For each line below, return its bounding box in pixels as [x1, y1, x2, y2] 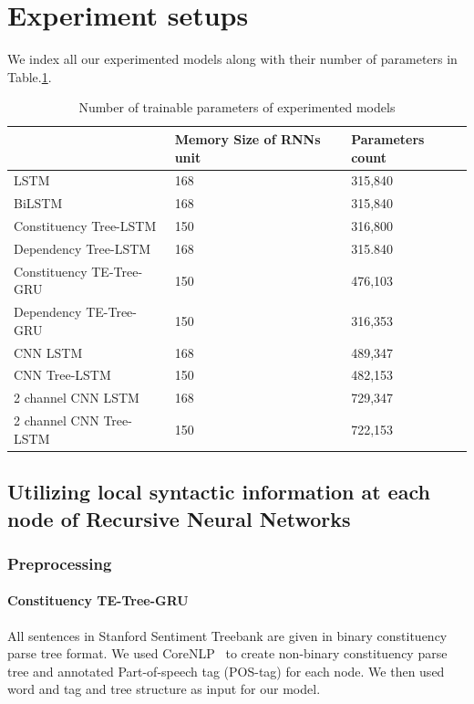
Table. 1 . [7, 67, 52, 86]
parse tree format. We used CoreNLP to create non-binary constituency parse [7, 644, 448, 663]
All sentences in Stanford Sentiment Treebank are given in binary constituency [7, 625, 448, 645]
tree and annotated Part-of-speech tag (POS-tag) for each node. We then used [7, 661, 445, 680]
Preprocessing [7, 552, 112, 574]
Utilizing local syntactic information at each [7, 478, 430, 506]
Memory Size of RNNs [174, 129, 321, 148]
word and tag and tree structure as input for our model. [7, 679, 321, 699]
